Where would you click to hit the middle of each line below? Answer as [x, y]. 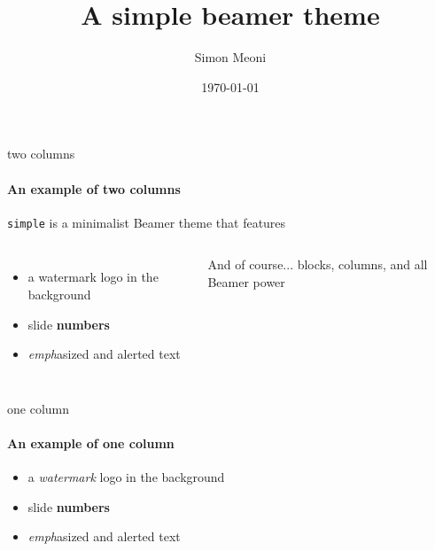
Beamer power [246, 281]
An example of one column [91, 442]
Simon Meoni [230, 57]
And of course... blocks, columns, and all [318, 264]
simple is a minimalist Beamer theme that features [147, 222]
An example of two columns [94, 188]
